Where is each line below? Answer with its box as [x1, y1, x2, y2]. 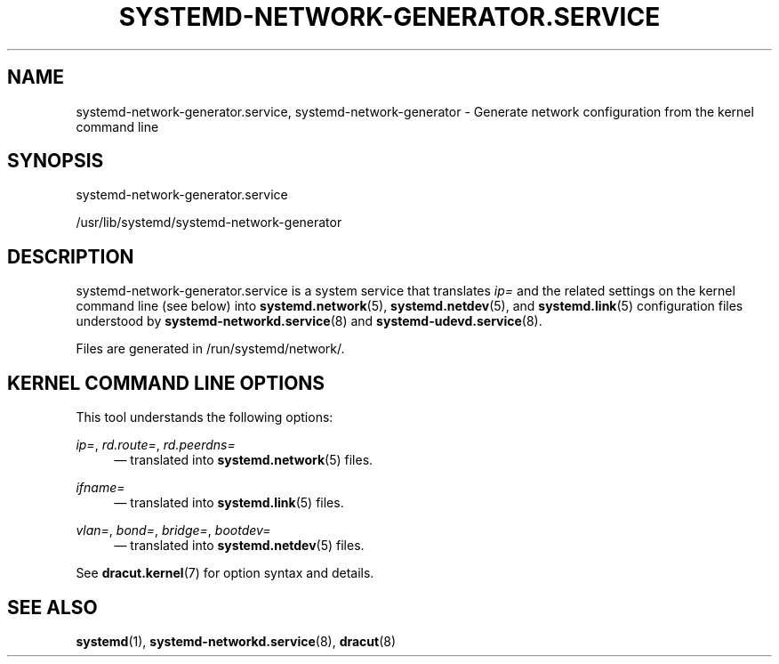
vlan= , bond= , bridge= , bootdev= [76, 522, 271, 538]
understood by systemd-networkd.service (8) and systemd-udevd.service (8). [76, 313, 542, 329]
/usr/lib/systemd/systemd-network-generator [76, 215, 342, 231]
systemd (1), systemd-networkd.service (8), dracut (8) [76, 633, 397, 649]
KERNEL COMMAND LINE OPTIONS [7, 371, 325, 394]
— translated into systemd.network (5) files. [114, 452, 373, 468]
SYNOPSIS [7, 150, 104, 173]
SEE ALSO [7, 595, 98, 619]
